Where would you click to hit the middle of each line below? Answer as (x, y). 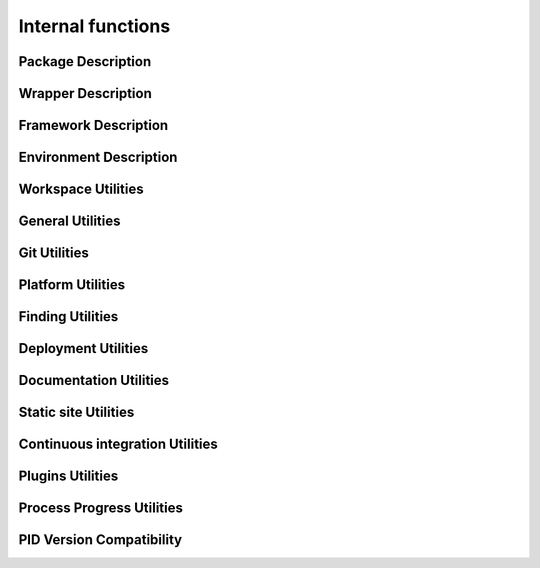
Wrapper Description (85, 93)
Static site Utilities (76, 412)
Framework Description (93, 125)
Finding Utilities (68, 316)
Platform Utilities (71, 285)
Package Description (85, 61)
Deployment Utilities (83, 348)
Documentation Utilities (94, 380)
